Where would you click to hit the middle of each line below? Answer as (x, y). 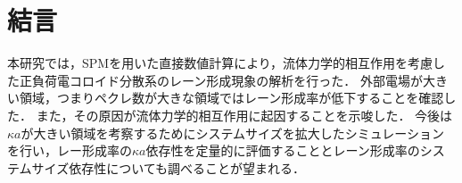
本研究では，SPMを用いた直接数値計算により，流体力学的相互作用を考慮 (220, 63)
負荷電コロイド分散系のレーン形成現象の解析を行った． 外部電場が (227, 80)
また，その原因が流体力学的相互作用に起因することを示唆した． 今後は (244, 115)
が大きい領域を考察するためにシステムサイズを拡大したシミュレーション (233, 133)
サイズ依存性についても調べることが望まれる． (169, 167)
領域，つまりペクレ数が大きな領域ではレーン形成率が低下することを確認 (231, 98)
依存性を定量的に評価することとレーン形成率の (283, 150)
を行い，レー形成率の (70, 150)
